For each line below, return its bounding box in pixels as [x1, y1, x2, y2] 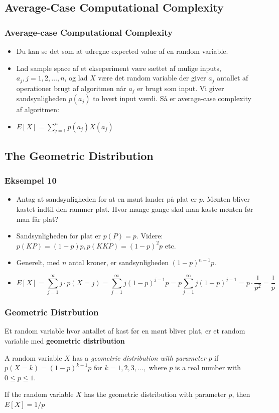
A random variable [5, 352, 62, 363]
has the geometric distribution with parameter [84, 389, 226, 399]
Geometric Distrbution [5, 306, 99, 318]
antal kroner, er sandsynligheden [69, 257, 169, 268]
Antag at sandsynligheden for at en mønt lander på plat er [16, 194, 197, 204]
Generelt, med [16, 257, 60, 268]
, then [232, 389, 250, 399]
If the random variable [5, 389, 74, 399]
